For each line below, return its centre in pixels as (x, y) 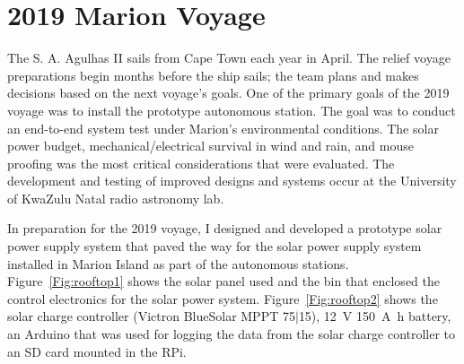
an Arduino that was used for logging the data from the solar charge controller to (232, 334)
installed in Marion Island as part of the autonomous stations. (178, 263)
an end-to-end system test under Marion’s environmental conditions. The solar (223, 128)
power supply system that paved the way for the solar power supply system (214, 246)
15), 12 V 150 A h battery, (375, 316)
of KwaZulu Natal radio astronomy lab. (116, 198)
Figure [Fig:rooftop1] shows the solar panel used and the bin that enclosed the (223, 281)
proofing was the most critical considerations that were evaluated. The (201, 163)
